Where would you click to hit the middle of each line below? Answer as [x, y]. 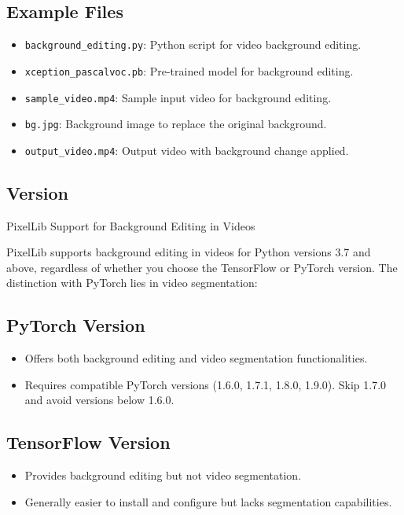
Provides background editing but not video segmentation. [163, 475]
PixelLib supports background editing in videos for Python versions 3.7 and [189, 252]
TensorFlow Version [88, 442]
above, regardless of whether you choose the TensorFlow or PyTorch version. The [202, 267]
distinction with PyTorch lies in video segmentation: [132, 283]
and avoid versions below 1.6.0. [99, 400]
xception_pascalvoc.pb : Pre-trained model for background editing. [189, 70]
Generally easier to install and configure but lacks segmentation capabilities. [208, 501]
